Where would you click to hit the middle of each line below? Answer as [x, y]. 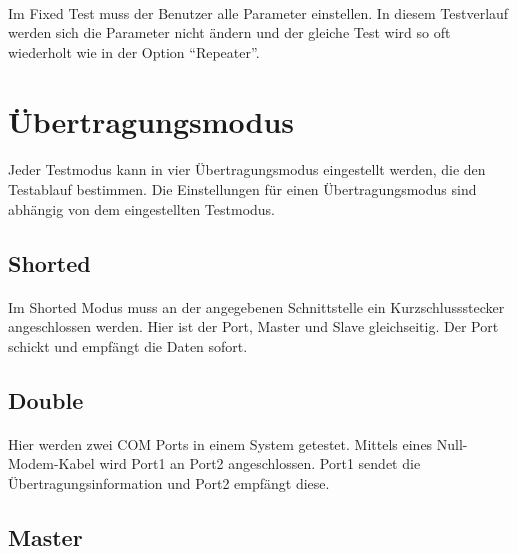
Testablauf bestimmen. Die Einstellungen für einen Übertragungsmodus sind [242, 188]
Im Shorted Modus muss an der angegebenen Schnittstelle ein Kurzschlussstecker [256, 306]
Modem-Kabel [51, 463]
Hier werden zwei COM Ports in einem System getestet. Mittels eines [220, 443]
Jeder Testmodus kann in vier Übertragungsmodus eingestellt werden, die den [247, 169]
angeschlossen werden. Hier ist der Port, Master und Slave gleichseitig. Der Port [253, 326]
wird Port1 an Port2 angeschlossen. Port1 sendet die [260, 463]
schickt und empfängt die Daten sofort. [128, 345]
